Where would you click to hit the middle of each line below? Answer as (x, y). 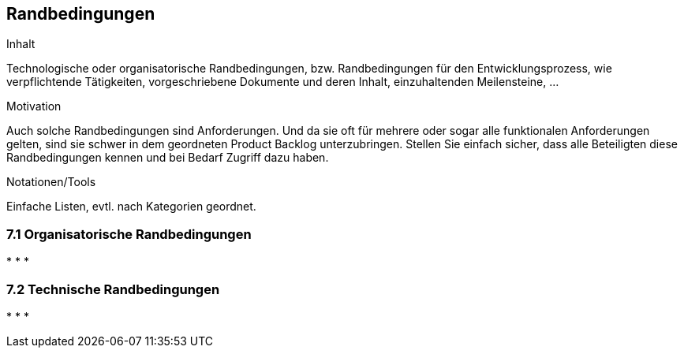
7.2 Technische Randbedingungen (113, 289)
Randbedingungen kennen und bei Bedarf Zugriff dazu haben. (168, 158)
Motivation (34, 106)
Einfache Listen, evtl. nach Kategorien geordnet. (131, 207)
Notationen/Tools (51, 182)
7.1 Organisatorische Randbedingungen (129, 234)
